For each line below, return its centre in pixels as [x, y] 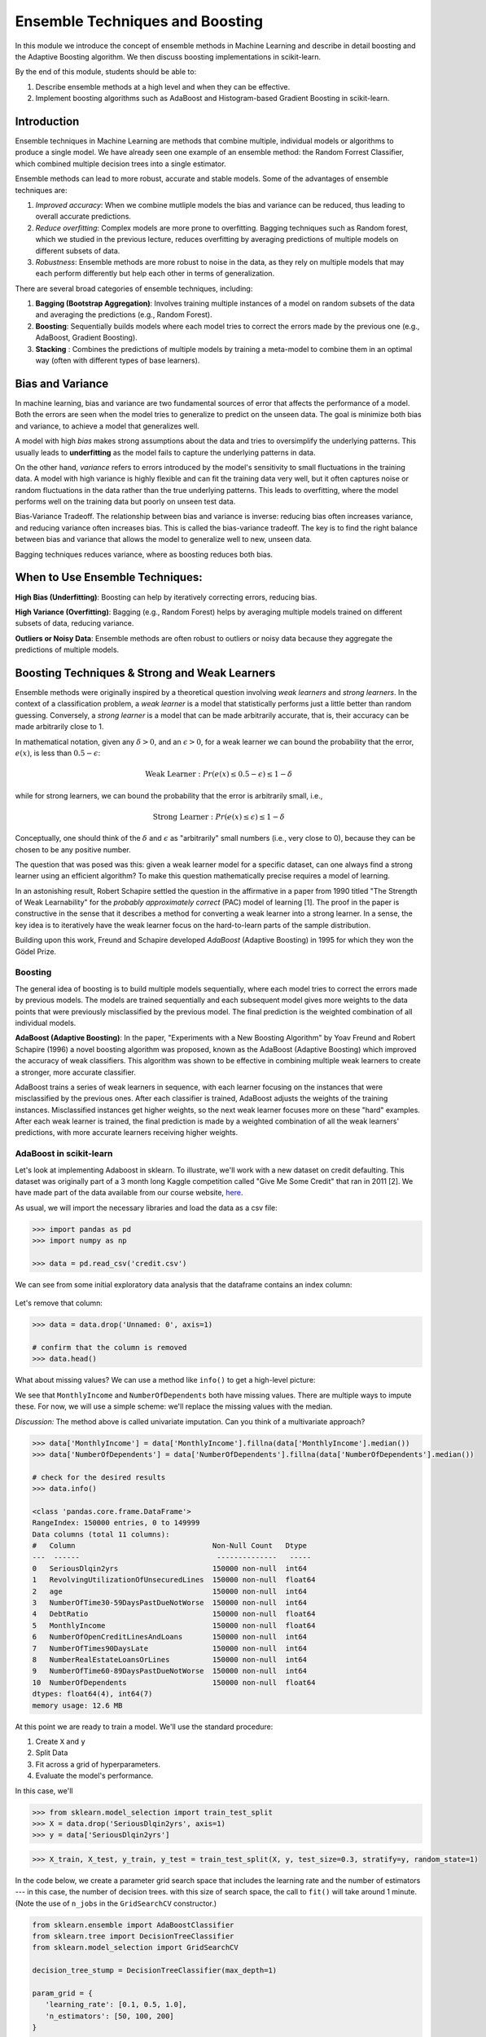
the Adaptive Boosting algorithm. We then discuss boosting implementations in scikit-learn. [168, 56]
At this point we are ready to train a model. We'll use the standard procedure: [144, 1727]
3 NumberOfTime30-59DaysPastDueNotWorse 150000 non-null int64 [170, 1603]
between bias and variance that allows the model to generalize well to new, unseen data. [164, 539]
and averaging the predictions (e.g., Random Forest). [124, 315]
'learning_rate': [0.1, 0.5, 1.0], [116, 2005]
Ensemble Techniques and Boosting [139, 21]
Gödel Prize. [36, 951]
